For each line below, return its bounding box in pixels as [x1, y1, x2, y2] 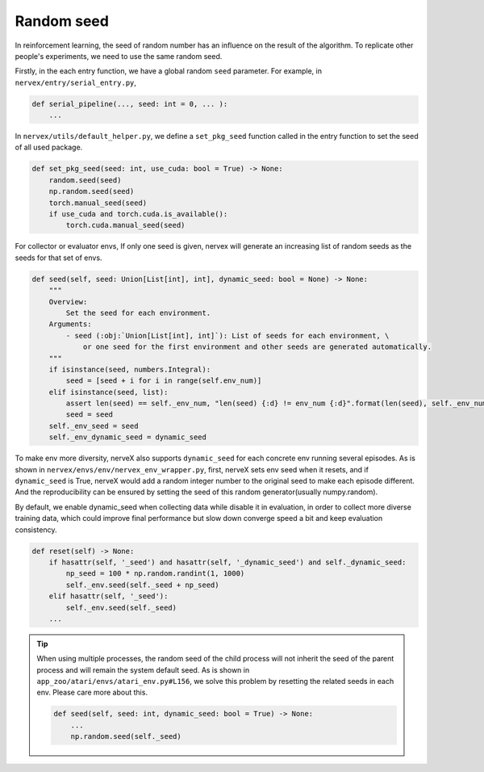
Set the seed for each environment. [65, 308, 211, 317]
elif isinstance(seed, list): [48, 388, 169, 396]
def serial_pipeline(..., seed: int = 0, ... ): [31, 99, 228, 108]
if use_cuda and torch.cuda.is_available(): [48, 210, 228, 219]
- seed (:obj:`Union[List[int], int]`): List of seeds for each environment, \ [65, 331, 390, 340]
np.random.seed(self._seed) [70, 732, 181, 741]
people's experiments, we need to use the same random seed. [15, 51, 223, 61]
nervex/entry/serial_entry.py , [15, 78, 137, 87]
